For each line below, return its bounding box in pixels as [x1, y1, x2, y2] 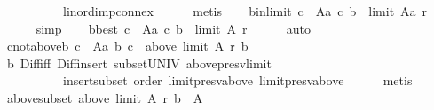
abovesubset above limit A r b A [6, 88, 203, 106]
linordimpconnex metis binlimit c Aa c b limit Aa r [62, 2, 428, 20]
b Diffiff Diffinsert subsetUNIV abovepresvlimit [6, 53, 272, 72]
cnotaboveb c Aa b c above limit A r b [6, 36, 249, 55]
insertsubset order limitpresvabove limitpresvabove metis [62, 71, 413, 90]
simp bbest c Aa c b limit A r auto [36, 19, 312, 37]
